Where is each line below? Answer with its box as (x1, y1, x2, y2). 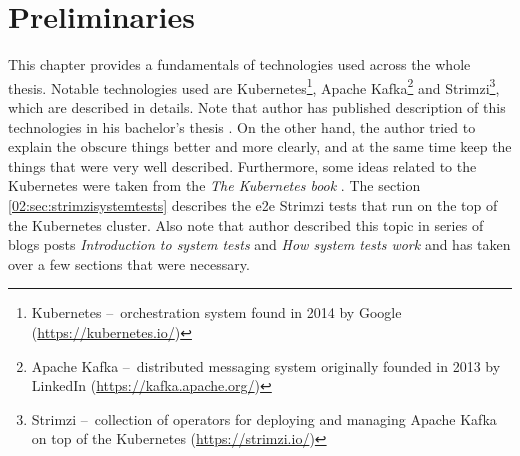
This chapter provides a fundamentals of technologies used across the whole (8, 54, 471, 75)
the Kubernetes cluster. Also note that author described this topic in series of (8, 214, 484, 235)
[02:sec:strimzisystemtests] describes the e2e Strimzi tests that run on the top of (8, 194, 498, 215)
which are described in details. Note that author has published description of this (8, 96, 506, 117)
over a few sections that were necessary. (8, 253, 250, 274)
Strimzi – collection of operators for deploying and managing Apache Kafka (31, 408, 497, 429)
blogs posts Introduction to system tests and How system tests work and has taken (8, 234, 511, 255)
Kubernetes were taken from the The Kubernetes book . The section (8, 175, 421, 196)
